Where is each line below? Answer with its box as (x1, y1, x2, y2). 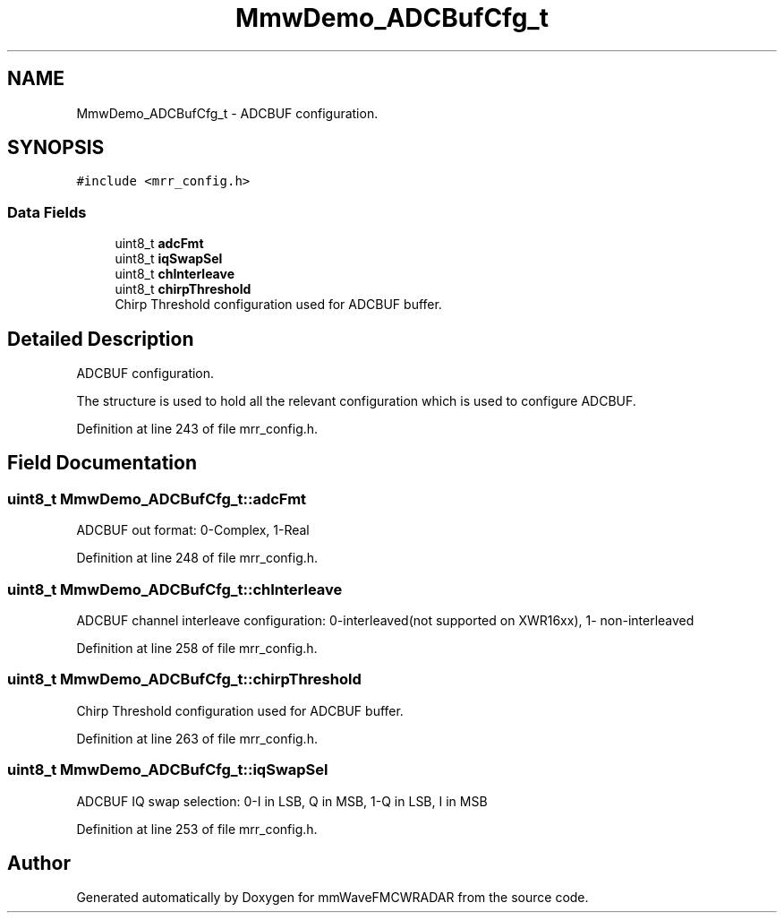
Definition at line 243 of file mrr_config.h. (76, 421, 319, 437)
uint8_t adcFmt (115, 236, 204, 252)
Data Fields (7, 202, 87, 221)
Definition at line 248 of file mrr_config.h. (76, 550, 319, 566)
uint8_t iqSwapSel (115, 251, 223, 267)
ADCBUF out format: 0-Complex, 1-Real (76, 522, 310, 538)
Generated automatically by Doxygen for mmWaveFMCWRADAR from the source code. (76, 890, 589, 906)
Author (7, 851, 71, 874)
